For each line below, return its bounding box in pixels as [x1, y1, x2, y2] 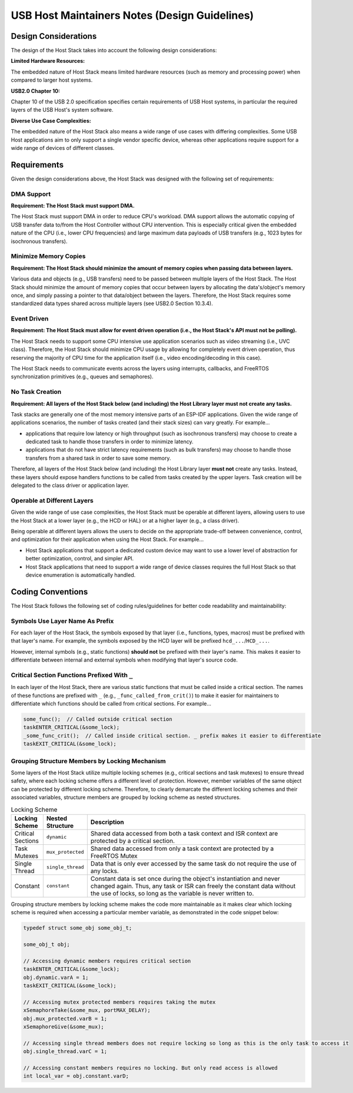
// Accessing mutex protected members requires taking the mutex [23, 998, 216, 1005]
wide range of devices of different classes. [11, 144, 115, 151]
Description [90, 818, 125, 826]
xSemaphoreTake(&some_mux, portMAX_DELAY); [23, 1007, 151, 1014]
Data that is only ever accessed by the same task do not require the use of [90, 859, 297, 867]
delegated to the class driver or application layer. [11, 482, 129, 489]
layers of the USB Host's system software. [11, 106, 114, 113]
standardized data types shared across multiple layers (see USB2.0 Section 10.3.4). [11, 300, 213, 307]
